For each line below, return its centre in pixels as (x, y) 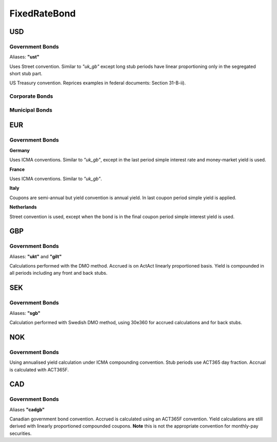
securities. (21, 433)
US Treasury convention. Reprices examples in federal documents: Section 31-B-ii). (98, 83)
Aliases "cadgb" (27, 410)
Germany (20, 150)
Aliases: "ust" (24, 57)
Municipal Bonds (31, 110)
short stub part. (26, 74)
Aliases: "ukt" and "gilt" (36, 256)
